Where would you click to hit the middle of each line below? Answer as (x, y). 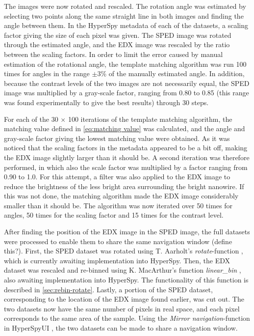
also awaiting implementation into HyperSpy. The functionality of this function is (126, 280)
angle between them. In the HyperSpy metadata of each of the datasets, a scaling (126, 25)
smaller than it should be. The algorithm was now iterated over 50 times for (118, 205)
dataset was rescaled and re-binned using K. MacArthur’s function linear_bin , (123, 270)
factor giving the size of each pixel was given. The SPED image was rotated (118, 35)
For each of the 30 (31, 119)
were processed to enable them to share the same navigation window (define (118, 241)
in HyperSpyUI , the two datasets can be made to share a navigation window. (121, 328)
